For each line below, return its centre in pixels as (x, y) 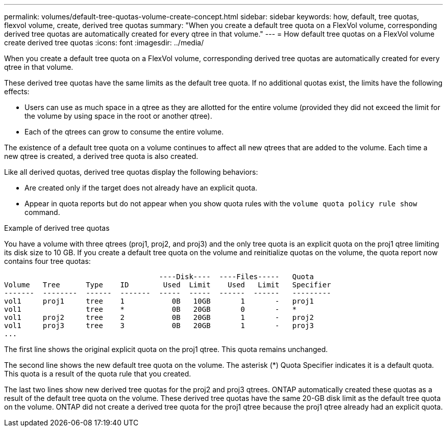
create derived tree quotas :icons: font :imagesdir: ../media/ (104, 43)
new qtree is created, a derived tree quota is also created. (101, 156)
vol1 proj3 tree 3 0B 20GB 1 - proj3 (159, 326)
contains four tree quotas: (47, 261)
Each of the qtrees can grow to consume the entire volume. (124, 132)
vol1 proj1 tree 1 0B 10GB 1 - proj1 (159, 301)
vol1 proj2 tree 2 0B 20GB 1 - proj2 (159, 317)
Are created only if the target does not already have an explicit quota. (141, 188)
